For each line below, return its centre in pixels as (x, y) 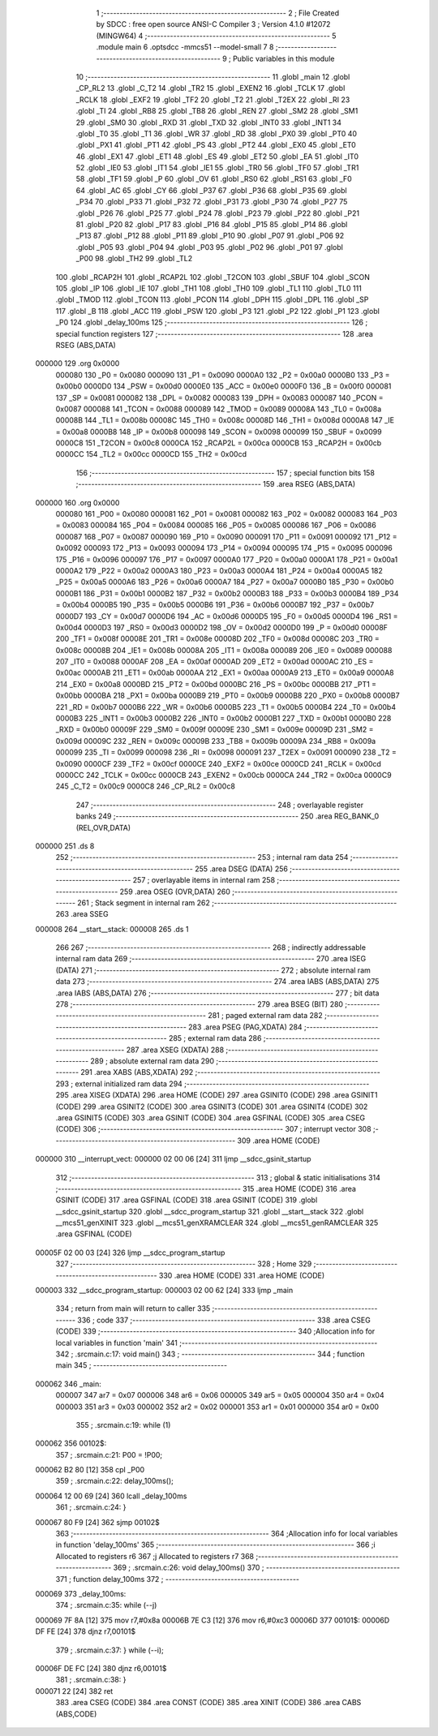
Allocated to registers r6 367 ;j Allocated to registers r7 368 (155, 1556)
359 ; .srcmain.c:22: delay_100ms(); (114, 1481)
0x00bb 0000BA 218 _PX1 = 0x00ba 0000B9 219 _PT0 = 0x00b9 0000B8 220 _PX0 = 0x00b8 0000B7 (228, 696)
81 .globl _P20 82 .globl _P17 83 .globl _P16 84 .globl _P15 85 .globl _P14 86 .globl (212, 225)
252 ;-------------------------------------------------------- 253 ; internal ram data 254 (202, 857)
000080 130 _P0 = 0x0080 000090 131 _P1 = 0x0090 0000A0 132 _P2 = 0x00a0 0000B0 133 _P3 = (223, 375)
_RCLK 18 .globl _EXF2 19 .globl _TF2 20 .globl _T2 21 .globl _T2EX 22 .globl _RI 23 (213, 99)
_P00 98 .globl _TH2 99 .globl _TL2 (134, 259)
